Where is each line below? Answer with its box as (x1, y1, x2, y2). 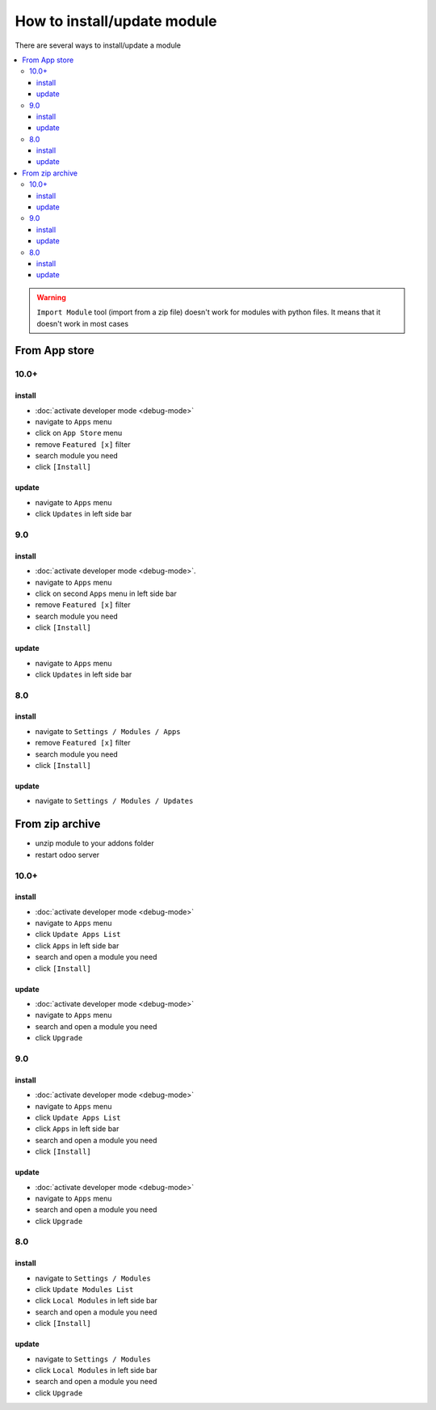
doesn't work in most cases (36, 319, 129, 328)
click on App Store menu (35, 428, 123, 438)
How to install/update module (15, 12, 217, 30)
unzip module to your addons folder (35, 838, 154, 848)
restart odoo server (35, 850, 100, 859)
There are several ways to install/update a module (15, 40, 182, 50)
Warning (36, 292, 66, 302)
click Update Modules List (35, 1285, 134, 1294)
